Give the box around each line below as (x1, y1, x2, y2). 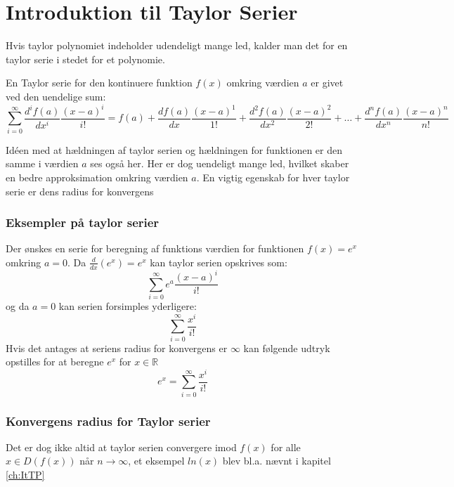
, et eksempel (128, 453, 185, 468)
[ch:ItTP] (6, 467, 45, 482)
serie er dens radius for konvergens (6, 183, 154, 198)
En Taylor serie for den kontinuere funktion (6, 75, 193, 90)
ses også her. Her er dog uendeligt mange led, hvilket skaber (90, 156, 349, 171)
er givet (311, 75, 344, 90)
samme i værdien (6, 156, 79, 171)
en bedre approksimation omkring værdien (6, 169, 188, 184)
